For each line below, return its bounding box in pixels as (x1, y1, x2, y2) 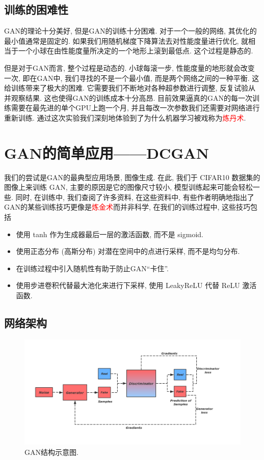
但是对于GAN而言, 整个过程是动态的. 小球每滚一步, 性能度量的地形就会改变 (4, 62, 255, 73)
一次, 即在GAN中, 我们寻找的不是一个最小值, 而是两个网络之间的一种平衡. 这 (4, 72, 259, 83)
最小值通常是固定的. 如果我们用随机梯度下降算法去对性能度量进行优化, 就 (4, 35, 249, 46)
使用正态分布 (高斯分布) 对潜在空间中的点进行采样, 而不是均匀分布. (16, 246, 240, 256)
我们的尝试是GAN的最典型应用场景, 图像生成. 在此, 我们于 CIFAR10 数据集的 (4, 171, 260, 182)
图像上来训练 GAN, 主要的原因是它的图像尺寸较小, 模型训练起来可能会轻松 (4, 182, 253, 192)
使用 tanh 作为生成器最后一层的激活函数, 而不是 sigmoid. (16, 228, 203, 239)
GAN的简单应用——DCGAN (4, 142, 209, 163)
